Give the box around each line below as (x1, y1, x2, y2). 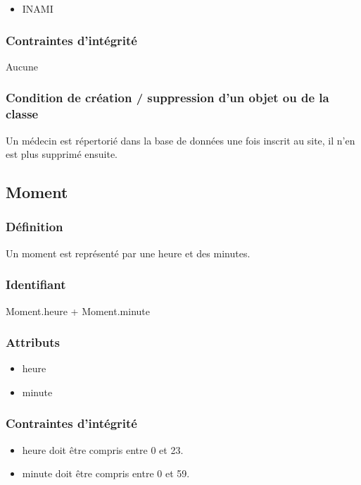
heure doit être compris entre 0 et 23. (22, 442, 184, 457)
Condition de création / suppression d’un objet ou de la (6, 89, 329, 106)
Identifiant (6, 276, 66, 293)
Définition (6, 218, 63, 235)
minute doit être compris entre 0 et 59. (22, 466, 190, 481)
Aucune (6, 59, 38, 73)
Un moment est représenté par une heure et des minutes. (6, 245, 251, 260)
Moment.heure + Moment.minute (6, 303, 150, 318)
